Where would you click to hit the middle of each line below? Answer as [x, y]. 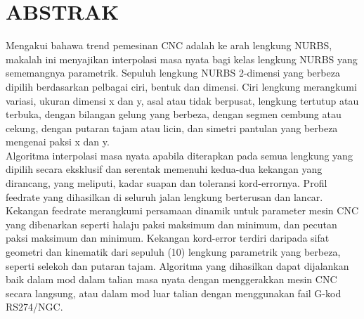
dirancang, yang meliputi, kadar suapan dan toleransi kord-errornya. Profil [167, 183]
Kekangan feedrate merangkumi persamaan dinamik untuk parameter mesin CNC [182, 210]
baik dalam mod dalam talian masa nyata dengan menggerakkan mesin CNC [171, 279]
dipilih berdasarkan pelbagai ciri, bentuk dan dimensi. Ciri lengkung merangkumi [181, 86]
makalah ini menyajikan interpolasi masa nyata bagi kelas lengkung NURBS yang [182, 59]
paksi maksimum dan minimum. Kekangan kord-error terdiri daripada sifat [168, 238]
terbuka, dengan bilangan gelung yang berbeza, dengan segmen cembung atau [174, 114]
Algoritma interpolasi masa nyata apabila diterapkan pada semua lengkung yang [179, 155]
